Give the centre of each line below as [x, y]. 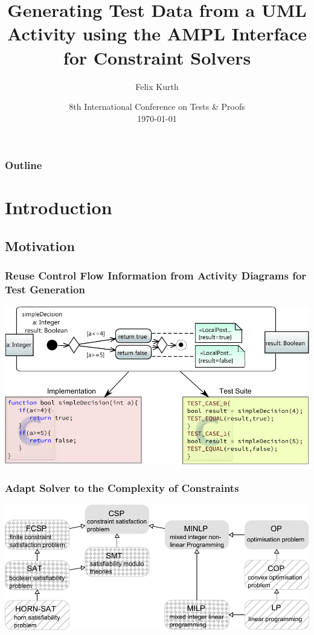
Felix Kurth [157, 86]
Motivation [40, 245]
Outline [24, 165]
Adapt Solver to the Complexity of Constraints [122, 487]
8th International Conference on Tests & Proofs [157, 107]
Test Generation [45, 289]
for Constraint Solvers [157, 57]
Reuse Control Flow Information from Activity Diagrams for [156, 276]
